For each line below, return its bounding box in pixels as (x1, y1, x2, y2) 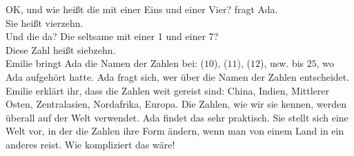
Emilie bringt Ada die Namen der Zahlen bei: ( (6, 56, 205, 70)
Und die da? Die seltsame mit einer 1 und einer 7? (6, 29, 219, 43)
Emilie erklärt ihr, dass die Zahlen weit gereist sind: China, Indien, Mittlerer (6, 83, 329, 97)
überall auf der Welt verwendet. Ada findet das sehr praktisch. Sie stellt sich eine (6, 110, 348, 124)
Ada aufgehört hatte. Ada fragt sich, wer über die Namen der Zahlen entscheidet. (6, 69, 350, 84)
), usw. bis (259, 56, 304, 70)
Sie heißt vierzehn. (6, 15, 83, 30)
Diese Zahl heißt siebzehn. (6, 42, 116, 57)
